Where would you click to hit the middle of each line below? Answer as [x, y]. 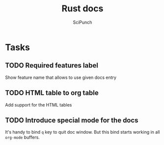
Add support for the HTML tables [39, 105]
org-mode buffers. [23, 137]
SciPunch [82, 22]
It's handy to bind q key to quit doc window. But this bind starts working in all [82, 132]
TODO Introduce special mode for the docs [72, 120]
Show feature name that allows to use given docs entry [61, 77]
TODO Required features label [52, 65]
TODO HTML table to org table [52, 93]
